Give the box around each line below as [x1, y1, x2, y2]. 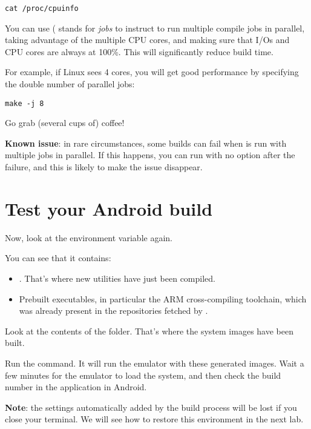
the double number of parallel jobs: [5, 78, 135, 90]
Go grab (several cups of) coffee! [5, 116, 125, 129]
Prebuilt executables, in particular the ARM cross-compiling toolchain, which [19, 292, 307, 305]
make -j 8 [5, 99, 44, 108]
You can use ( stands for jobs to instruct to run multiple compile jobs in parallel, [5, 21, 305, 34]
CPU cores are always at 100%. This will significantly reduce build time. [5, 45, 273, 58]
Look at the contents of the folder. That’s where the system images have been [5, 324, 293, 337]
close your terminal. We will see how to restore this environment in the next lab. [5, 413, 304, 425]
